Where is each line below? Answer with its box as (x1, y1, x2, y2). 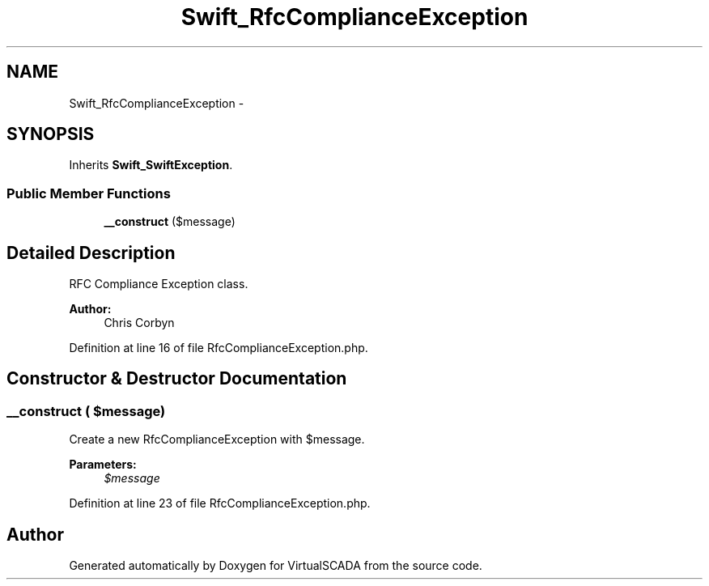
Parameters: (69, 457, 137, 472)
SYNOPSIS (6, 124, 95, 145)
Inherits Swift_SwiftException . (69, 158, 233, 172)
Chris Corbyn (104, 316, 175, 330)
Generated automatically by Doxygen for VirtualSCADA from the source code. (69, 558, 482, 573)
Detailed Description (6, 242, 176, 263)
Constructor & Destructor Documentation (6, 368, 347, 389)
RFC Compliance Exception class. (69, 277, 248, 291)
